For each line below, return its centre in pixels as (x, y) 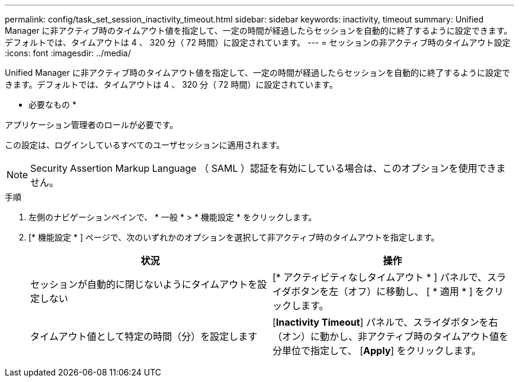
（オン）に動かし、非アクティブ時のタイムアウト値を (390, 336)
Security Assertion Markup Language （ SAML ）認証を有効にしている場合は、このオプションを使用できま (268, 168)
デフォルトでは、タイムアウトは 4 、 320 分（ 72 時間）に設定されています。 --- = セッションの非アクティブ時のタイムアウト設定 (258, 42)
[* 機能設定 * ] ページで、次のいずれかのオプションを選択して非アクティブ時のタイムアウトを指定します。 (234, 237)
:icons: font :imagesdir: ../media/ (68, 53)
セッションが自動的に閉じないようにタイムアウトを (144, 284)
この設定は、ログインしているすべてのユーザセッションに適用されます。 (145, 145)
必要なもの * (52, 105)
